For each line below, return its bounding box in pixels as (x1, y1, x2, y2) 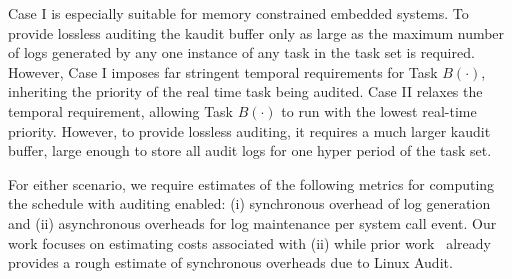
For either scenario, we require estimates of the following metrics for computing (8, 173, 495, 194)
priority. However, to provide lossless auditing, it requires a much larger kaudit (8, 120, 491, 141)
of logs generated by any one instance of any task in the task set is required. (8, 42, 475, 63)
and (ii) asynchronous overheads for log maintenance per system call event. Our (8, 212, 497, 233)
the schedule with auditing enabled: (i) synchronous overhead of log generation (8, 193, 491, 214)
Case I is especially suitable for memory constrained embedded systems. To (8, 3, 469, 23)
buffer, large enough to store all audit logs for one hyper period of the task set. (8, 140, 492, 161)
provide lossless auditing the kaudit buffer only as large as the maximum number (8, 22, 505, 43)
